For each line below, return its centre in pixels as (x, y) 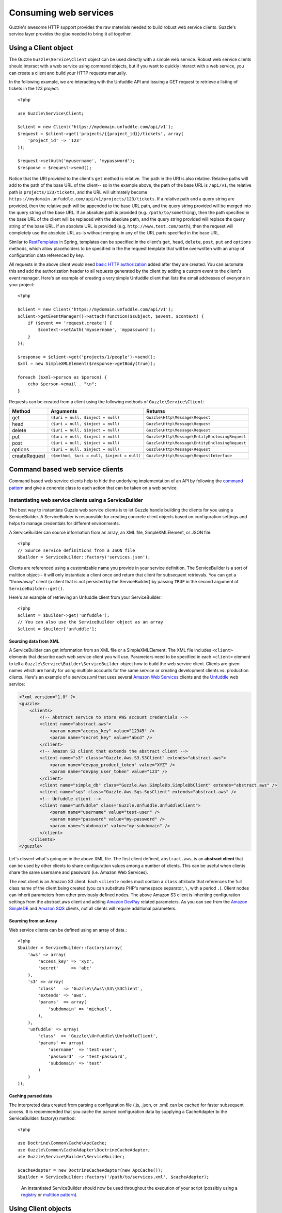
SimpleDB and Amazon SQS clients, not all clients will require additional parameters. (93, 909)
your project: (22, 284)
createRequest (29, 456)
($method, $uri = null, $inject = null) (96, 456)
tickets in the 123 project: (34, 89)
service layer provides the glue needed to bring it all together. (70, 33)
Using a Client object (41, 48)
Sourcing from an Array (33, 921)
